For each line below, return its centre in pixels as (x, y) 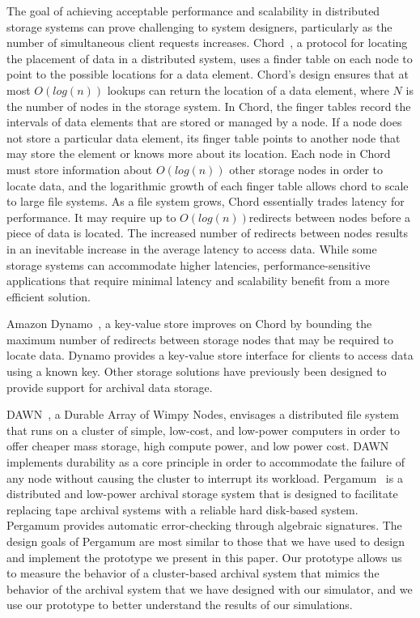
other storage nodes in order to (306, 169)
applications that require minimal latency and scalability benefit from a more (198, 281)
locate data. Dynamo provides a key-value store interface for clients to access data (210, 355)
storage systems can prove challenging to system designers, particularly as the (199, 26)
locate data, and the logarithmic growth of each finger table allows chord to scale (208, 185)
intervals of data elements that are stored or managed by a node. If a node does (204, 122)
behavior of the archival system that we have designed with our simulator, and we (210, 588)
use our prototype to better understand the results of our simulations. (180, 605)
